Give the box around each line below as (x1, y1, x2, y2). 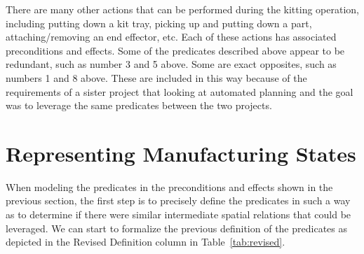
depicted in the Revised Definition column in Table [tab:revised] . (6, 234, 285, 249)
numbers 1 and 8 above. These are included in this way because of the (6, 70, 307, 85)
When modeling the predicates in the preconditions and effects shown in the (6, 179, 333, 194)
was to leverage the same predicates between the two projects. (6, 98, 272, 113)
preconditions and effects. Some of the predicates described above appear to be (6, 43, 345, 57)
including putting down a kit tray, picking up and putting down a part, (6, 15, 312, 30)
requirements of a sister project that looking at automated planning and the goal (6, 84, 353, 99)
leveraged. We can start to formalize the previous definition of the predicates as (6, 220, 347, 235)
